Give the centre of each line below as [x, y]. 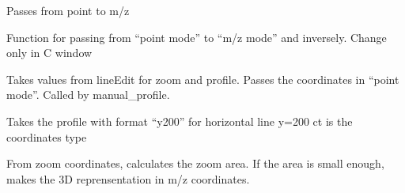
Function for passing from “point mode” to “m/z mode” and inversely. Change [197, 37]
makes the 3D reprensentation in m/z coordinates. [128, 178]
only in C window [49, 53]
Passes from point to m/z [68, 10]
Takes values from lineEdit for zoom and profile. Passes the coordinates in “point [203, 79]
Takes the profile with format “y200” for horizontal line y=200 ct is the [180, 121]
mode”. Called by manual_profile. [88, 95]
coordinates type [47, 136]
